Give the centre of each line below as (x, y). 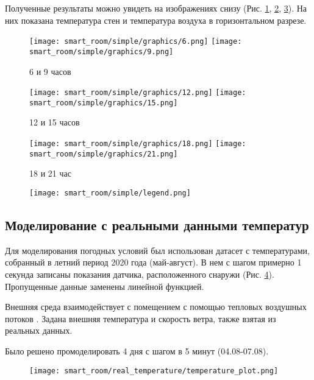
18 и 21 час (50, 173)
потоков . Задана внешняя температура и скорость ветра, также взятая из (141, 318)
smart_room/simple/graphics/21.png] (104, 154)
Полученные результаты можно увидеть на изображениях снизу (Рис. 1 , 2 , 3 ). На (156, 8)
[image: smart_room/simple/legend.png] (110, 193)
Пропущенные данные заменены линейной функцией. (105, 286)
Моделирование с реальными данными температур (157, 224)
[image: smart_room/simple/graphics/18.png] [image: (138, 144)
